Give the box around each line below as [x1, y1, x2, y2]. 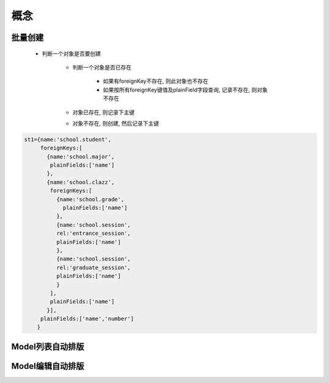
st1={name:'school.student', [24, 136, 112, 143]
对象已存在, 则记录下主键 [72, 109, 134, 116]
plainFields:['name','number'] [40, 315, 134, 323]
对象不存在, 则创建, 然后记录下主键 [72, 120, 159, 127]
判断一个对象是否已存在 [72, 63, 131, 71]
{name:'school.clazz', [46, 179, 115, 185]
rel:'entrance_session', [56, 230, 131, 237]
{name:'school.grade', [56, 196, 125, 202]
